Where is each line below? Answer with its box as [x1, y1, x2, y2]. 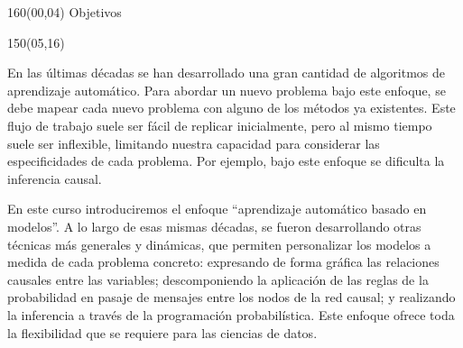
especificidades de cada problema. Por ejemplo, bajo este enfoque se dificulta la [7, 151, 445, 170]
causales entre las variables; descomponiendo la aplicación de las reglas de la [7, 270, 429, 288]
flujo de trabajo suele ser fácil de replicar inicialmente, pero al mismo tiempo [7, 115, 432, 134]
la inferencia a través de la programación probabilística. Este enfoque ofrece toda [7, 305, 455, 324]
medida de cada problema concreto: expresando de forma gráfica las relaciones [7, 252, 440, 271]
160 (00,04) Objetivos [7, 3, 122, 21]
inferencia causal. [7, 169, 102, 188]
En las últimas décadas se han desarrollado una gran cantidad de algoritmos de [7, 63, 445, 82]
